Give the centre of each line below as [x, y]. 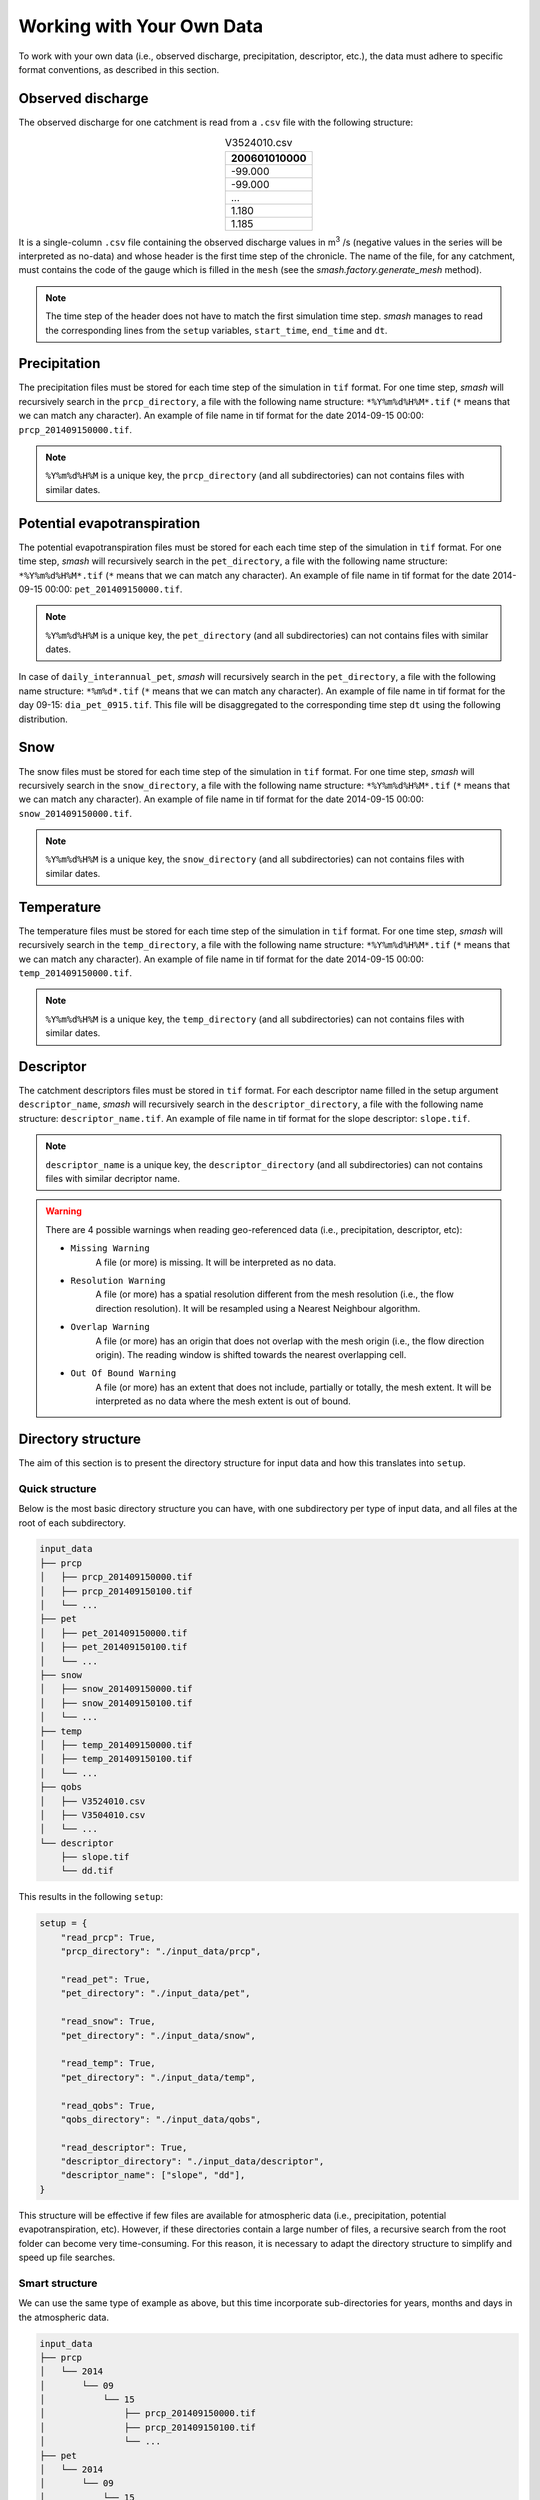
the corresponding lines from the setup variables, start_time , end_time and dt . [216, 330]
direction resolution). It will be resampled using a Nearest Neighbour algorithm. [258, 1308]
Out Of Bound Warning [123, 1373]
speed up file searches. [67, 2257]
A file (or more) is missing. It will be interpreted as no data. [216, 1262]
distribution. [43, 719]
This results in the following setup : [91, 1897]
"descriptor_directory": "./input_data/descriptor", [192, 2161]
